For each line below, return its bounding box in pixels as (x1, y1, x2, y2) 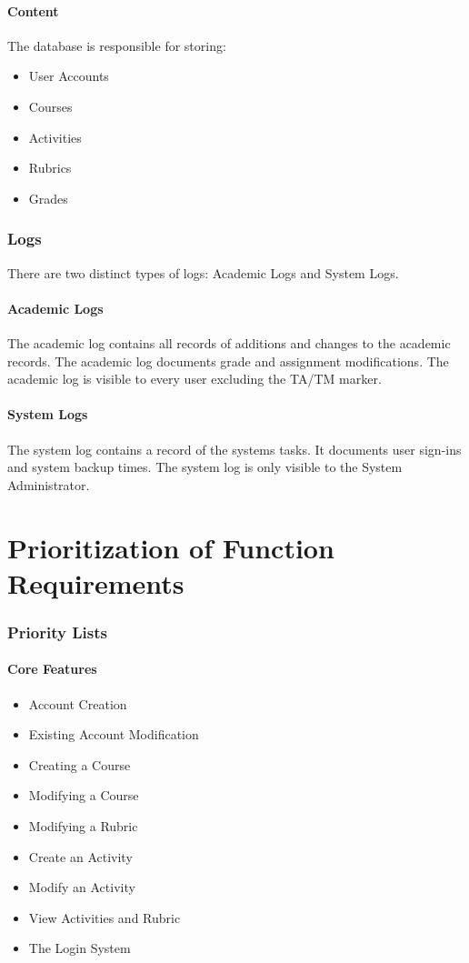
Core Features (7, 659, 97, 678)
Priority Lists (7, 620, 107, 643)
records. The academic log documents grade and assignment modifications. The (7, 351, 449, 370)
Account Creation (28, 694, 127, 713)
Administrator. (7, 475, 90, 494)
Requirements (7, 564, 185, 601)
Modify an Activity (28, 878, 135, 897)
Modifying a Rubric (28, 816, 138, 835)
